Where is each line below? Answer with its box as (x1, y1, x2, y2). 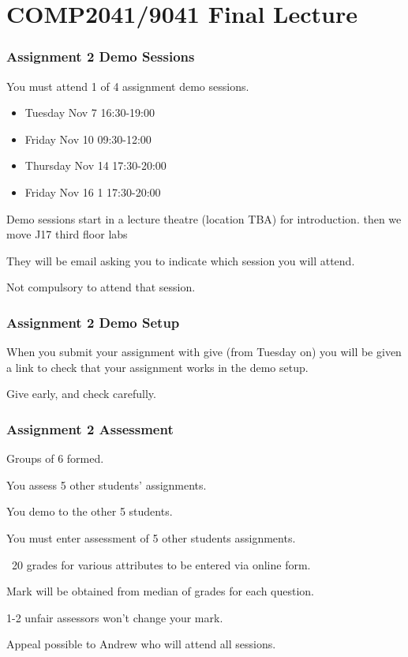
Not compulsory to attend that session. (6, 279, 196, 295)
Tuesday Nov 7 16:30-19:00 (24, 104, 155, 121)
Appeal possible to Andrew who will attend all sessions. (6, 636, 276, 652)
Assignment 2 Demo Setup (6, 312, 180, 332)
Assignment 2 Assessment (6, 419, 174, 438)
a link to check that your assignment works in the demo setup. (6, 359, 309, 375)
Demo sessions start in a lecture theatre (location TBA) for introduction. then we (6, 210, 402, 227)
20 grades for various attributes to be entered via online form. (11, 556, 311, 573)
